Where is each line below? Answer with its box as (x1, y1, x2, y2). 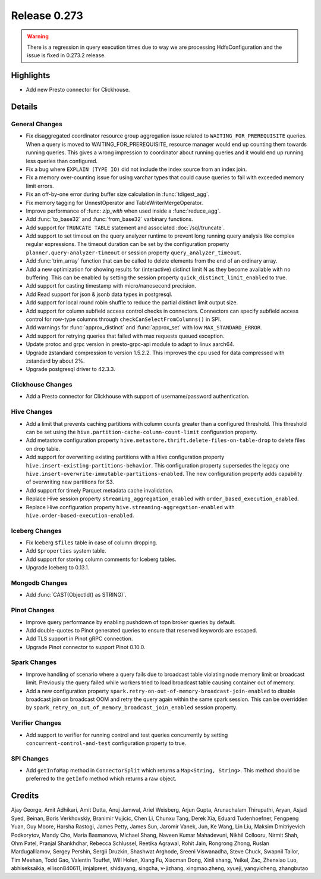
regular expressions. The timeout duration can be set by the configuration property (26, 241, 229, 248)
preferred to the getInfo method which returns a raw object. (26, 775, 177, 783)
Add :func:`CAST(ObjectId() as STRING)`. (26, 591, 127, 599)
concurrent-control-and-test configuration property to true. (26, 739, 187, 747)
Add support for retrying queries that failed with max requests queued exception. (26, 332, 225, 339)
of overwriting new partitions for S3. (26, 478, 115, 485)
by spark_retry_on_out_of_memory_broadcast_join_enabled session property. (26, 704, 238, 711)
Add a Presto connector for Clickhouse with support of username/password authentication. (26, 393, 250, 400)
